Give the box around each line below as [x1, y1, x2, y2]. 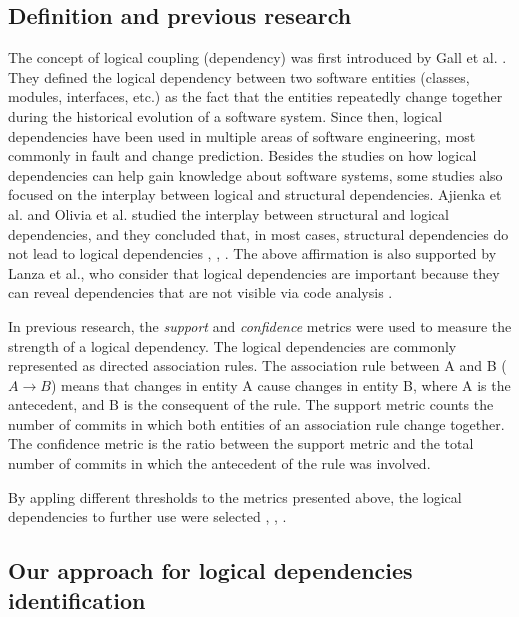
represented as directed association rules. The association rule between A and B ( [8, 355, 507, 376]
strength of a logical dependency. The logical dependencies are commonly [8, 335, 457, 356]
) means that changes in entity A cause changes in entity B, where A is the [50, 374, 511, 395]
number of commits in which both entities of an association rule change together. [8, 413, 505, 434]
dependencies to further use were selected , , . [8, 506, 287, 527]
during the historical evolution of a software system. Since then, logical [8, 105, 443, 126]
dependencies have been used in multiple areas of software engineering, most [8, 125, 476, 146]
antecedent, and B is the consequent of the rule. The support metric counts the [8, 394, 494, 415]
